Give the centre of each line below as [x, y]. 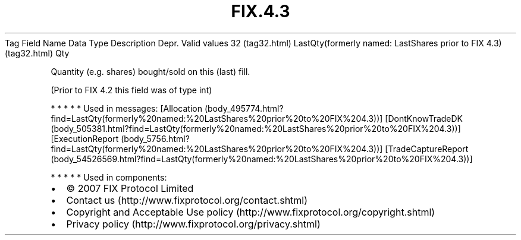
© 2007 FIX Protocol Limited [130, 188]
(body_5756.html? [155, 138]
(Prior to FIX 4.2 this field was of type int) [131, 90]
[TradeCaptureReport [427, 149]
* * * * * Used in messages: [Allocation [126, 108]
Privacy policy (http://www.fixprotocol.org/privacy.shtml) [193, 224]
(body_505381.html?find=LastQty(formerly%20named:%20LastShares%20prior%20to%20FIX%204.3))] [256, 128]
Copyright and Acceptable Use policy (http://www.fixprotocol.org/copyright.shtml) [251, 212]
